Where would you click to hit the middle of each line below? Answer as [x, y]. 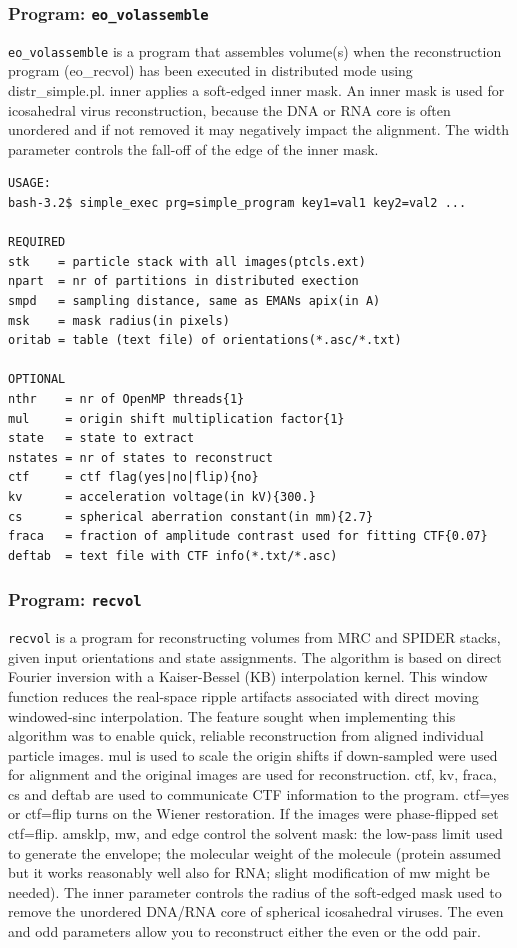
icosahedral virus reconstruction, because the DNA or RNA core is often [229, 109]
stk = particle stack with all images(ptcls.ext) [187, 261]
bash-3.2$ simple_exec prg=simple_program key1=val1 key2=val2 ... [237, 203]
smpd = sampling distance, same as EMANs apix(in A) [194, 300]
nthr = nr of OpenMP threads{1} [126, 398]
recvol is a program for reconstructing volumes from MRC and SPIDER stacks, [254, 637]
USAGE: [29, 183]
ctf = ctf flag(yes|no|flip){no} [133, 477]
